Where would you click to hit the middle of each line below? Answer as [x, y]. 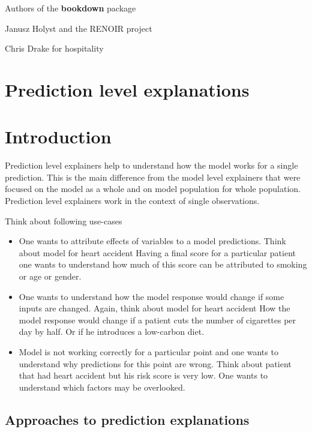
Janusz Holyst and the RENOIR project [79, 28]
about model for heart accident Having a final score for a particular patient [157, 252]
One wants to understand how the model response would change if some [151, 296]
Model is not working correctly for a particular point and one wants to [148, 352]
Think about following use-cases [64, 220]
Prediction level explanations [127, 89]
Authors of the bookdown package [70, 8]
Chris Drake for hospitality [54, 48]
